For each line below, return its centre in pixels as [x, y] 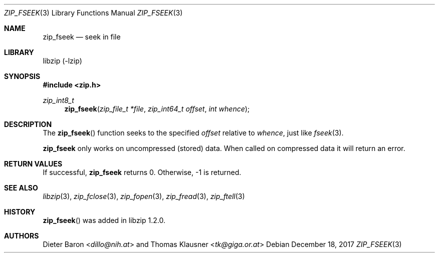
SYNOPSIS [22, 76]
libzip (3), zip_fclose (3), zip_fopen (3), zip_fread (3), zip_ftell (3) [144, 196]
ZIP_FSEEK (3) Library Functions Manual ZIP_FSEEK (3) [93, 13]
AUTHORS [22, 236]
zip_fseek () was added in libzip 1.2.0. [104, 220]
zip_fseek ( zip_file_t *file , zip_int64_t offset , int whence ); [157, 109]
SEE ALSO [21, 188]
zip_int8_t [58, 100]
